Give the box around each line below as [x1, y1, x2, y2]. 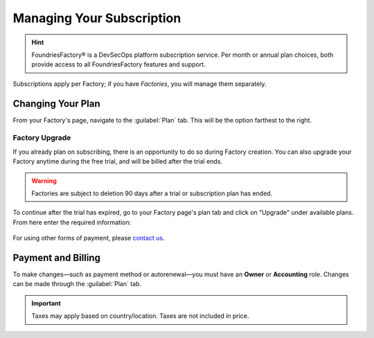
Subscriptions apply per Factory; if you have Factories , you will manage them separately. [12, 80, 267, 88]
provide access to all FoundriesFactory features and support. [31, 60, 206, 69]
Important [31, 299, 62, 308]
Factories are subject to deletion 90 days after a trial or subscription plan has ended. [31, 189, 273, 197]
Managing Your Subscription [12, 10, 181, 26]
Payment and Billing [12, 251, 100, 263]
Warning [31, 177, 57, 185]
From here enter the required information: [12, 218, 132, 226]
